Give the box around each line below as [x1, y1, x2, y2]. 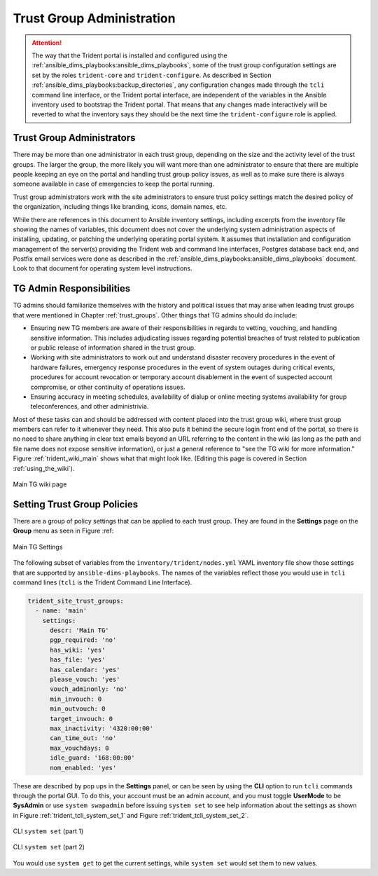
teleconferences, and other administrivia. [30, 402, 149, 411]
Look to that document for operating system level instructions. [13, 264, 192, 273]
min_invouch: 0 [50, 694, 102, 703]
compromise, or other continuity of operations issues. [30, 383, 185, 391]
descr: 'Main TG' [50, 627, 110, 634]
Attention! [31, 39, 62, 47]
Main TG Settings [13, 542, 63, 551]
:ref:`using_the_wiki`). [13, 464, 75, 472]
